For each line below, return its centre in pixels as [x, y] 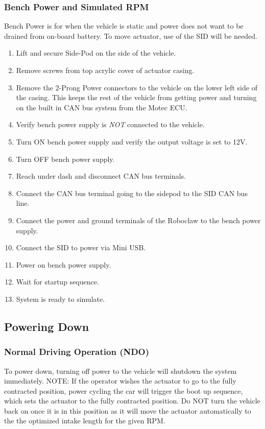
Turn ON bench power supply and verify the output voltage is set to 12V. [132, 141]
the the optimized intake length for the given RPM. [85, 421]
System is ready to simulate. [61, 299]
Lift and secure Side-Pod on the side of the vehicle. [96, 53]
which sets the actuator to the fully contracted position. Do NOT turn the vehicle [132, 401]
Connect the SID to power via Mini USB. [81, 247]
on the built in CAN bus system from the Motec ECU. [102, 107]
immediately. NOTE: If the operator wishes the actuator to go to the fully [120, 381]
